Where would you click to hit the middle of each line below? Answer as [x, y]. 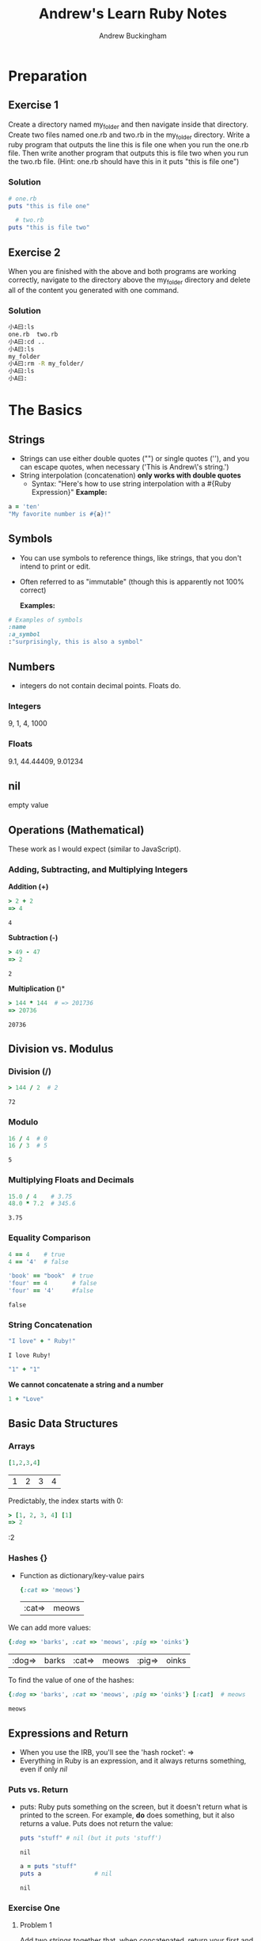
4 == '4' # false [38, 1262]
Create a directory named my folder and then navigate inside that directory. [129, 125]
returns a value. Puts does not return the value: [96, 1824]
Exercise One [34, 1908]
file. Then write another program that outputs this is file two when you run [129, 153]
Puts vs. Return [38, 1789]
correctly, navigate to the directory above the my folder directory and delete [129, 280]
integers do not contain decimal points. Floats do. [100, 685]
